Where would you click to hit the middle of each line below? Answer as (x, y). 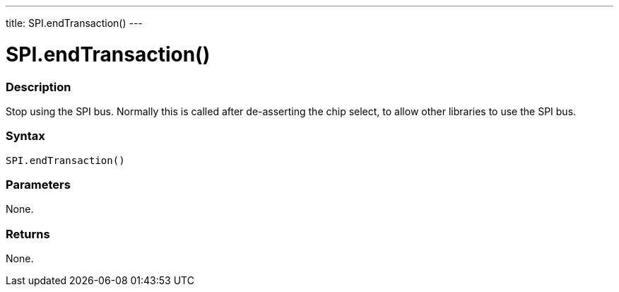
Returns (28, 234)
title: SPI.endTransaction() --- (74, 23)
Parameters (38, 185)
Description (39, 87)
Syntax (25, 136)
